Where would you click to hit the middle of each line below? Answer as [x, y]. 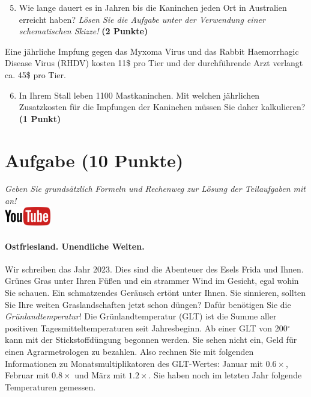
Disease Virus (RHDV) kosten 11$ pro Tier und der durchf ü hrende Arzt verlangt [154, 63]
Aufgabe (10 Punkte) [94, 160]
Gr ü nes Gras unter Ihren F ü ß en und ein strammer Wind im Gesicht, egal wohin [152, 281]
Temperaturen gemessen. [50, 386]
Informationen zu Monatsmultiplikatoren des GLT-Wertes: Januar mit [134, 363]
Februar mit [27, 375]
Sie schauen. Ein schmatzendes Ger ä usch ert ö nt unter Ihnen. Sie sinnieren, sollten [155, 293]
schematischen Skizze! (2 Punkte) [83, 31]
